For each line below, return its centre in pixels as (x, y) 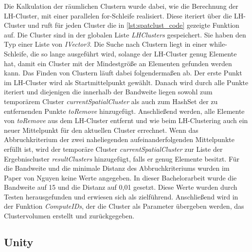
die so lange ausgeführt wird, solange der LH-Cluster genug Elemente (134, 53)
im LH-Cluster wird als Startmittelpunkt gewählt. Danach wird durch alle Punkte (126, 82)
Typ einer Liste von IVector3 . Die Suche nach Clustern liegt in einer (106, 44)
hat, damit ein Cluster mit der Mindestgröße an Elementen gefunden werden (118, 63)
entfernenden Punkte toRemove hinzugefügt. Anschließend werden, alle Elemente (124, 111)
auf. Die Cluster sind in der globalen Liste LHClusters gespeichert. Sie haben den (125, 34)
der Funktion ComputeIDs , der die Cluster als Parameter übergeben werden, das (124, 206)
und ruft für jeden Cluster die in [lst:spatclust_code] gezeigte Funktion (134, 25)
